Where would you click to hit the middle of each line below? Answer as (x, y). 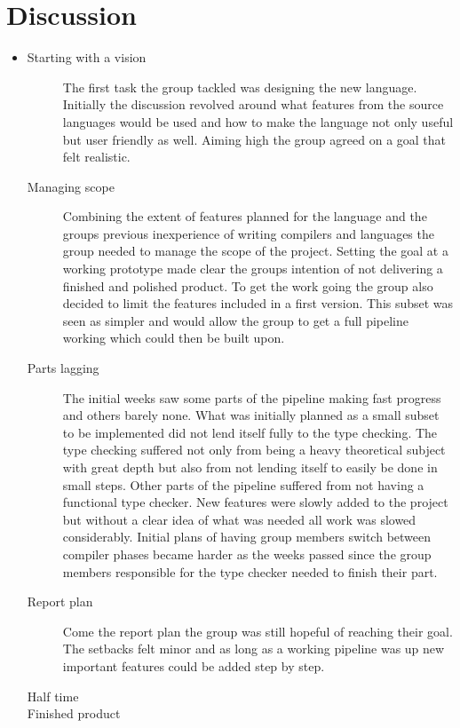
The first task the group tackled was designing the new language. (240, 87)
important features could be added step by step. (194, 665)
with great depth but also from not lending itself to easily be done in (250, 467)
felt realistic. (96, 157)
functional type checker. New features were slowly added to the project (255, 502)
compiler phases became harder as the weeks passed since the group (247, 554)
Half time (53, 696)
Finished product (74, 713)
